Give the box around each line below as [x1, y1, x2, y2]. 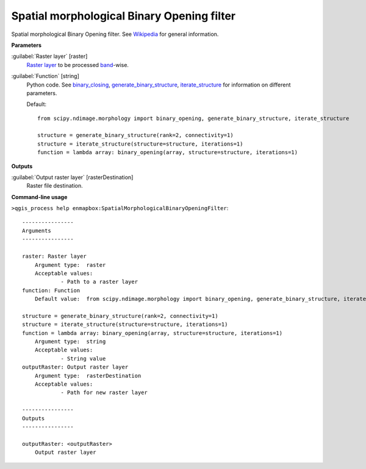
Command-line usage [11, 193, 68, 200]
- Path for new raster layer [60, 389, 148, 396]
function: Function [22, 287, 81, 294]
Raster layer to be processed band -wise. [26, 61, 129, 68]
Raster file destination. [26, 182, 83, 189]
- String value [60, 355, 106, 362]
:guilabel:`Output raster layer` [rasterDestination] [11, 174, 134, 181]
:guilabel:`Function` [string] [11, 72, 79, 80]
